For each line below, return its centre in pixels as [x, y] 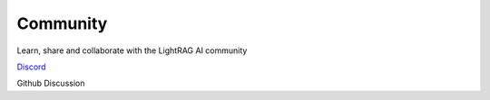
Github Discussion [51, 83]
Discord [31, 67]
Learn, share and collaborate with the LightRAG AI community [132, 50]
